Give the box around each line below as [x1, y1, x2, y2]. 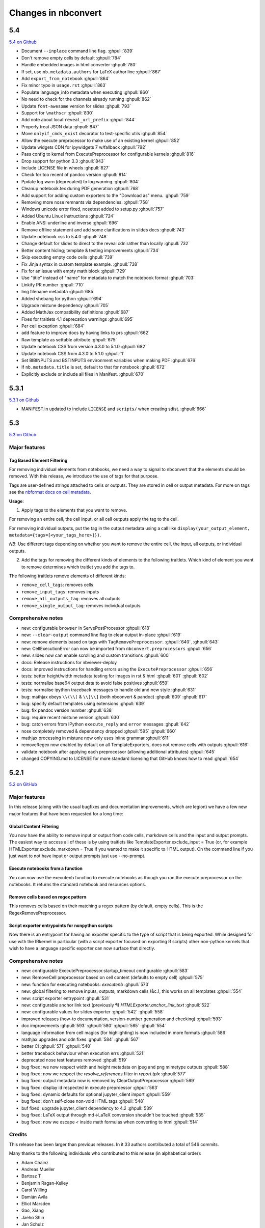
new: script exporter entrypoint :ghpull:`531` [21, 995, 110, 1001]
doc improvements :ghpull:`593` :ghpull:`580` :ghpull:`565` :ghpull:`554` [21, 1023, 166, 1029]
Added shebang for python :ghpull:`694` [21, 295, 103, 302]
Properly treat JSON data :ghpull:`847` [21, 123, 99, 130]
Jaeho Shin [21, 1214, 44, 1220]
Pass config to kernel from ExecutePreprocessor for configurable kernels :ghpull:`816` [21, 151, 195, 157]
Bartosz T [21, 1173, 41, 1179]
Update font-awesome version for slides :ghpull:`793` [21, 103, 131, 109]
